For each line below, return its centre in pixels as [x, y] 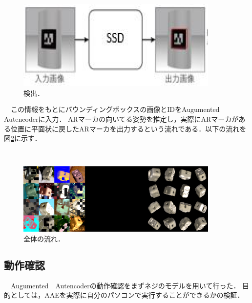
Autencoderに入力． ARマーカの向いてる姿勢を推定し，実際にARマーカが [121, 119]
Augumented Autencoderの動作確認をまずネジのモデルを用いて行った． [125, 285]
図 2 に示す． [23, 138]
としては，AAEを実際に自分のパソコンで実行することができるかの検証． [127, 295]
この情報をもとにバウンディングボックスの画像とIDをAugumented [115, 109]
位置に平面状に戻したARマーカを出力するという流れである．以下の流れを [128, 128]
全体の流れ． [44, 239]
